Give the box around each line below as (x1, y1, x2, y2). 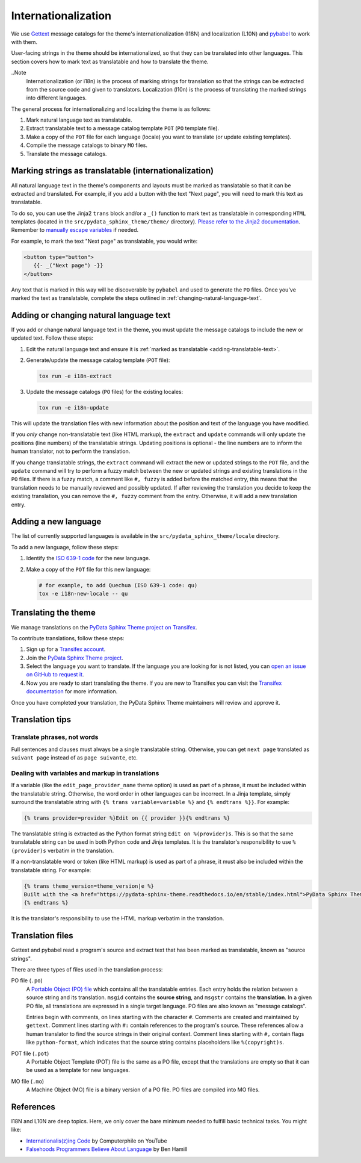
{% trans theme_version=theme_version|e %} (23, 882, 155, 890)
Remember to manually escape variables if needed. (11, 226, 139, 234)
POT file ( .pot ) (11, 1050, 49, 1057)
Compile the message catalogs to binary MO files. (26, 142, 147, 149)
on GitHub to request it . (26, 671, 84, 678)
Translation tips (11, 714, 72, 725)
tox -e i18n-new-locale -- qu (39, 590, 128, 597)
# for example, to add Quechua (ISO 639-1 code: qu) (39, 582, 198, 588)
